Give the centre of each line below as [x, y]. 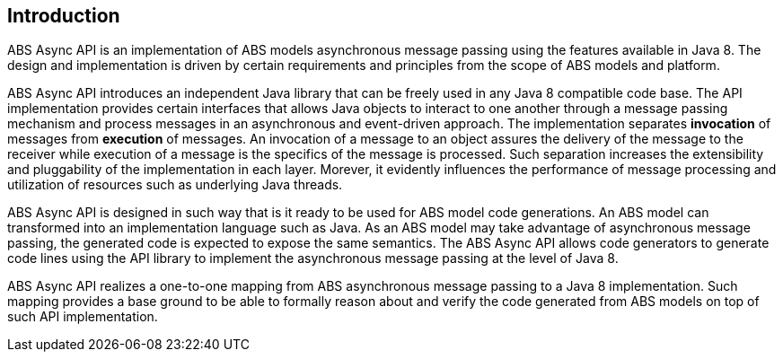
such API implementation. [83, 317]
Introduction [64, 16]
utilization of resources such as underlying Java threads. [175, 185]
